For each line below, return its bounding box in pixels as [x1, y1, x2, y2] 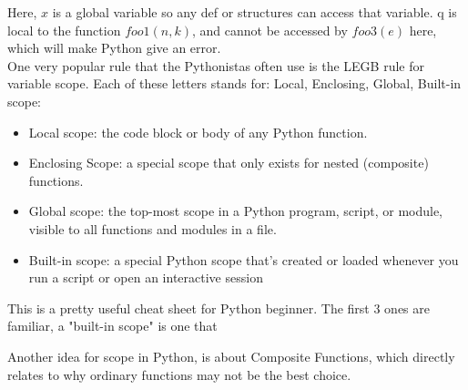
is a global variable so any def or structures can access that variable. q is [52, 3, 457, 21]
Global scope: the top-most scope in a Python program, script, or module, [28, 201, 443, 221]
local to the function [7, 20, 121, 39]
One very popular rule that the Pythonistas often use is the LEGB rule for [7, 56, 424, 75]
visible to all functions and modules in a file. [28, 219, 277, 238]
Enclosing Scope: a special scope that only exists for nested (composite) [28, 153, 429, 172]
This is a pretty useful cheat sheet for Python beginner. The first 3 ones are [7, 298, 431, 317]
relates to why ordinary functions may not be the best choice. [7, 364, 351, 384]
